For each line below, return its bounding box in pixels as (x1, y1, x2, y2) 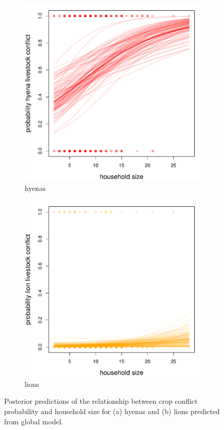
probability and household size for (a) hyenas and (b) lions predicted (4, 405, 220, 416)
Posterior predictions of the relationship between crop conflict (4, 396, 198, 406)
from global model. (4, 416, 64, 426)
